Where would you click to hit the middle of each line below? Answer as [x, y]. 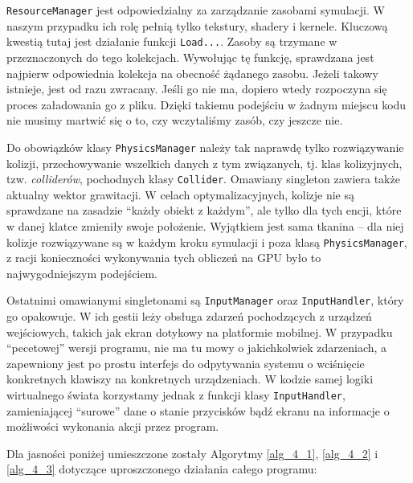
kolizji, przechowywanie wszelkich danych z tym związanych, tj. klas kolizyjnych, [204, 163]
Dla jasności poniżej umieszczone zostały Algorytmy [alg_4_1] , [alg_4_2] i [192, 453]
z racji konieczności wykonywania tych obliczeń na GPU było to [164, 258]
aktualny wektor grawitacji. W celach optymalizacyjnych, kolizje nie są [180, 194]
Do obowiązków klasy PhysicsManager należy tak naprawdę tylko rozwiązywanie [205, 147]
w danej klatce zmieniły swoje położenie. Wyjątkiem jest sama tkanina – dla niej [205, 225]
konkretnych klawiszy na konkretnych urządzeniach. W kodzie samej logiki [190, 379]
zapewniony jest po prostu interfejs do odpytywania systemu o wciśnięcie [186, 363]
